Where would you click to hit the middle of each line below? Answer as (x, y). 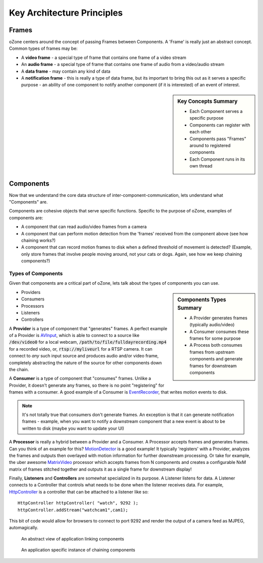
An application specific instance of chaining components (78, 550)
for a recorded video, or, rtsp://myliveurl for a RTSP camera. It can (81, 349)
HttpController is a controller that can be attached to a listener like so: (79, 492)
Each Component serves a (216, 111)
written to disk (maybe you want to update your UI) (73, 428)
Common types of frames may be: (43, 48)
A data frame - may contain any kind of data (66, 71)
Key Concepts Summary (208, 101)
